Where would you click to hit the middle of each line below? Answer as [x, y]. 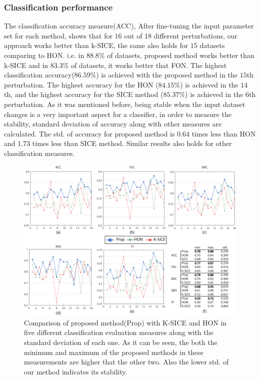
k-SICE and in [26, 65]
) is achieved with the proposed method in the [167, 75]
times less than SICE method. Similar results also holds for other [132, 143]
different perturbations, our [195, 35]
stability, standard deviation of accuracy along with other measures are [113, 124]
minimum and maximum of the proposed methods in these [114, 352]
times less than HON [224, 133]
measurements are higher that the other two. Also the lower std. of [126, 362]
